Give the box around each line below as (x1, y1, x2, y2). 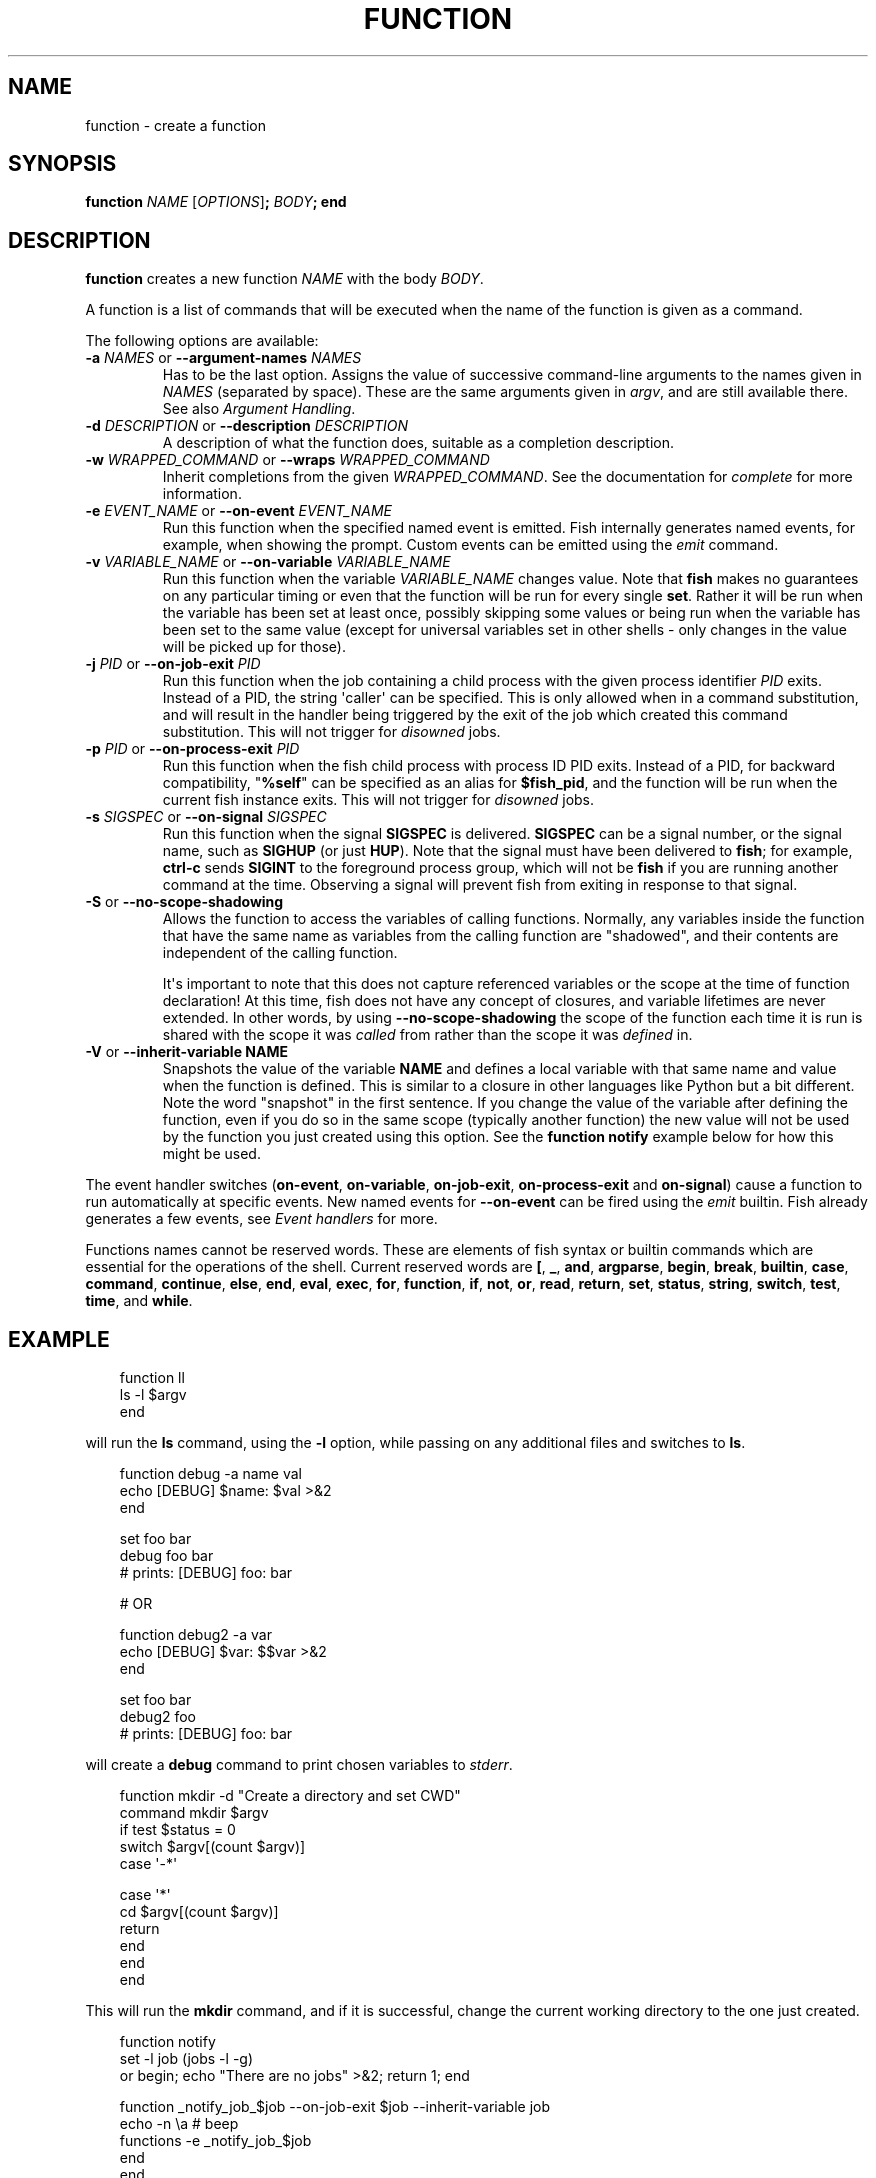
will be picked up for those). (162, 638, 346, 656)
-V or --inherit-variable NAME (85, 1043, 288, 1061)
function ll (119, 1369, 185, 1387)
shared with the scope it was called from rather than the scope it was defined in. (162, 1026, 693, 1044)
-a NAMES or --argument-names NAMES (85, 349, 362, 367)
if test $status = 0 (119, 1821, 236, 1839)
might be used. (162, 1145, 261, 1163)
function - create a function (85, 116, 266, 134)
